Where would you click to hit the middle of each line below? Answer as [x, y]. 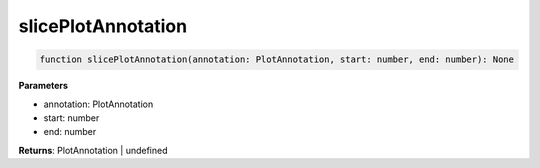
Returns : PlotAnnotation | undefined [93, 150]
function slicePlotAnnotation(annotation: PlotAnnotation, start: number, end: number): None [277, 59]
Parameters [43, 86]
